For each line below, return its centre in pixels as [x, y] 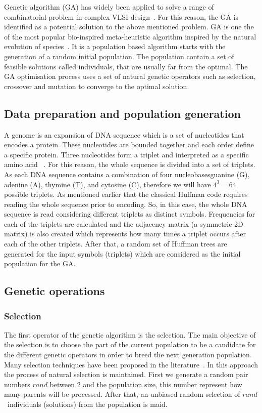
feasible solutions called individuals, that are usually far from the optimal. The [126, 66]
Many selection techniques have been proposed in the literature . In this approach [131, 364]
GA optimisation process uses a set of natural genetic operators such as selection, [130, 76]
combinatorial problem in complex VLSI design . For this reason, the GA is [121, 16]
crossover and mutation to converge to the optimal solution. [97, 86]
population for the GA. [40, 263]
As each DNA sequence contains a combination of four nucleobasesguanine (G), [127, 174]
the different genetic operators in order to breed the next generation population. [128, 355]
